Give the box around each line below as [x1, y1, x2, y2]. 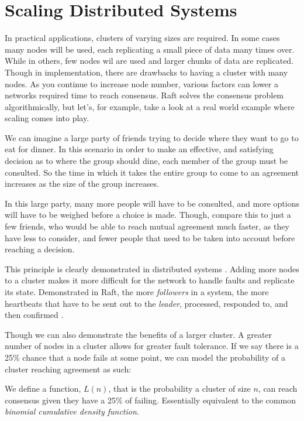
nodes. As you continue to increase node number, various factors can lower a [5, 77, 278, 90]
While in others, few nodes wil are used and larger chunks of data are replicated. [5, 54, 294, 67]
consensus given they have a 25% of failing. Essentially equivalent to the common [5, 393, 296, 406]
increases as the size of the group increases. [5, 177, 159, 190]
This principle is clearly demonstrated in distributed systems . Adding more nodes [5, 262, 299, 275]
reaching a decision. [5, 243, 75, 255]
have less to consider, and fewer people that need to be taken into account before [5, 231, 295, 244]
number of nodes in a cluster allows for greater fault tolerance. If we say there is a [5, 340, 299, 352]
